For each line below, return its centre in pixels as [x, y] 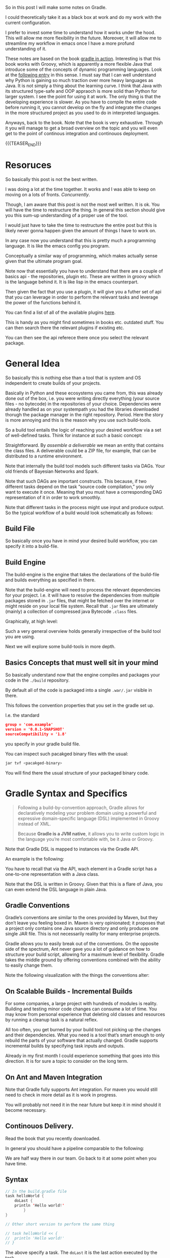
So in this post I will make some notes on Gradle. [56, 7]
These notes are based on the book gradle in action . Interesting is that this [83, 59]
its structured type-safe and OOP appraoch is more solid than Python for [81, 91]
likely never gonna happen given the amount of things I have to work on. [81, 230]
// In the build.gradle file [36, 1191]
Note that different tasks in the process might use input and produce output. [85, 507]
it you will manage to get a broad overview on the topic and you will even [81, 128]
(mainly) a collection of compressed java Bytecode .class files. [72, 611]
